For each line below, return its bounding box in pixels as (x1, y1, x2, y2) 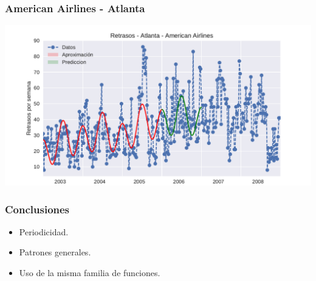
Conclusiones (5, 201, 70, 216)
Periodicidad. (19, 225, 69, 238)
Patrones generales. (19, 246, 91, 258)
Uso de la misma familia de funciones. (19, 266, 160, 279)
